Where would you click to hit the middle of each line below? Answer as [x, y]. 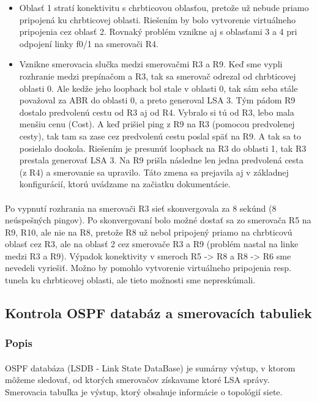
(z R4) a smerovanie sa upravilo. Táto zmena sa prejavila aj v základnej [154, 172]
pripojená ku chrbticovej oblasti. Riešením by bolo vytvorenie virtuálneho [158, 19]
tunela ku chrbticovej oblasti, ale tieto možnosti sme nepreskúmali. [130, 280]
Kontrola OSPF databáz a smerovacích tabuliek [158, 313]
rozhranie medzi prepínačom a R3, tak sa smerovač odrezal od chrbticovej [158, 76]
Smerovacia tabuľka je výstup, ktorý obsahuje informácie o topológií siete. [144, 392]
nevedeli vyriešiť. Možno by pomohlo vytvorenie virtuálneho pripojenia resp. [148, 268]
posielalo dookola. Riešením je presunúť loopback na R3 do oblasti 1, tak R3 [163, 148]
